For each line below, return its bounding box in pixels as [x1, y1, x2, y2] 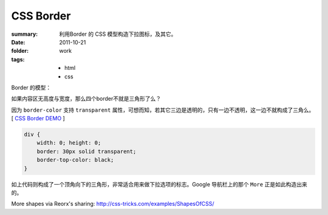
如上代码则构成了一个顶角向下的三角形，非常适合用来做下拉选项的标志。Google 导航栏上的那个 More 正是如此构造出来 [11, 180, 307, 188]
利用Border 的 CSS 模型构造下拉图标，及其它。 [59, 30, 177, 38]
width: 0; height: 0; [36, 140, 101, 146]
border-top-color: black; [36, 157, 114, 163]
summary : [11, 30, 38, 38]
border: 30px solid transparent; [36, 148, 137, 155]
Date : [11, 38, 26, 46]
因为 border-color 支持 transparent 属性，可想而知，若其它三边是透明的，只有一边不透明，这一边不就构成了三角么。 [11, 106, 315, 114]
